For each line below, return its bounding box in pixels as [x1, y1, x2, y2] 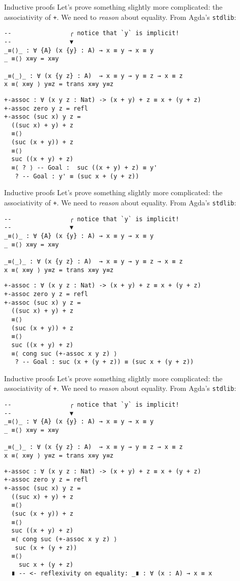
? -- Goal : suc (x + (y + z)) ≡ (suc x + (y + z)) [15, 358, 194, 366]
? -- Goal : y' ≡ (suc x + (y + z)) [15, 172, 139, 180]
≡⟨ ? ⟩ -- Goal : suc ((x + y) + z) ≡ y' [11, 164, 157, 172]
